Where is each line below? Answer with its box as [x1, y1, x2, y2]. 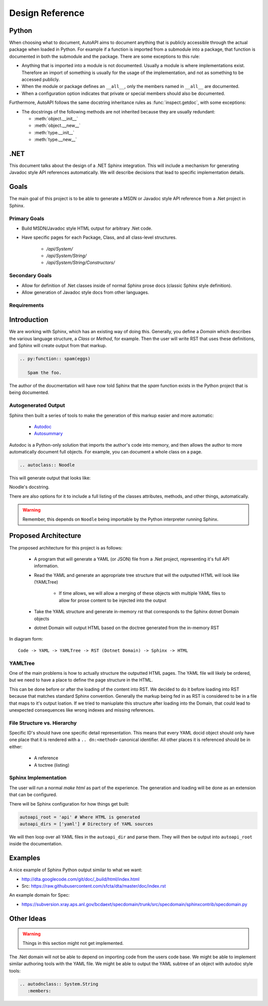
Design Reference [9, 7, 84, 18]
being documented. [9, 389, 50, 395]
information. [34, 563, 59, 569]
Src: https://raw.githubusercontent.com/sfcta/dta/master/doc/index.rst [21, 883, 166, 889]
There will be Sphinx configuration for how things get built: [9, 801, 130, 807]
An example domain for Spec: [9, 892, 70, 898]
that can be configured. [9, 792, 58, 798]
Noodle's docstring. [9, 484, 50, 490]
